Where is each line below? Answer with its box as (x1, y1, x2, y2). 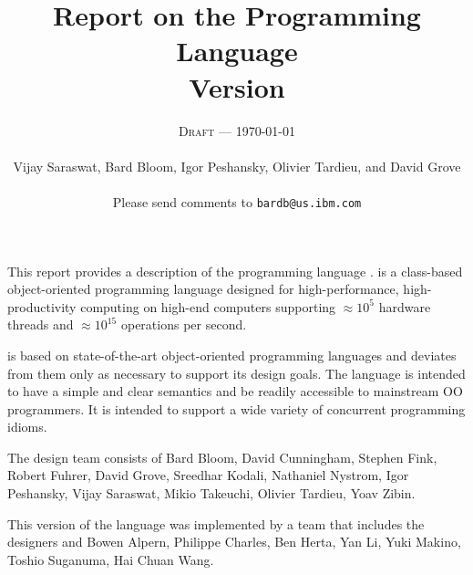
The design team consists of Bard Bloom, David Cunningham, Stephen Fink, (7, 447, 437, 466)
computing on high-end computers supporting (80, 297, 336, 316)
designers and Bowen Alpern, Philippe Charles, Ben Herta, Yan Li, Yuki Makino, (7, 532, 461, 551)
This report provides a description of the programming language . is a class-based (7, 261, 463, 280)
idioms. (7, 417, 47, 436)
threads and (7, 315, 74, 334)
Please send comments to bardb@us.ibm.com (112, 192, 362, 211)
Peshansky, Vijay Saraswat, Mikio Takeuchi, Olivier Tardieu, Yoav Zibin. (7, 484, 416, 503)
